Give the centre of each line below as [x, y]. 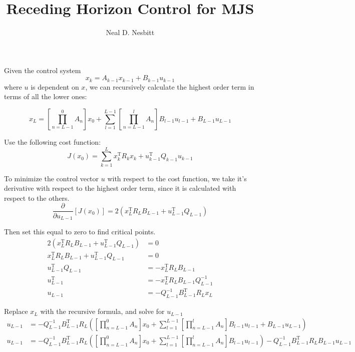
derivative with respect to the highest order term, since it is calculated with [120, 188]
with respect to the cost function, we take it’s [177, 178]
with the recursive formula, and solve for [102, 311]
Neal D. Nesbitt [130, 32]
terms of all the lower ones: [46, 96]
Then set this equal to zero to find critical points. [80, 231]
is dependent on [55, 86]
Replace [16, 311]
